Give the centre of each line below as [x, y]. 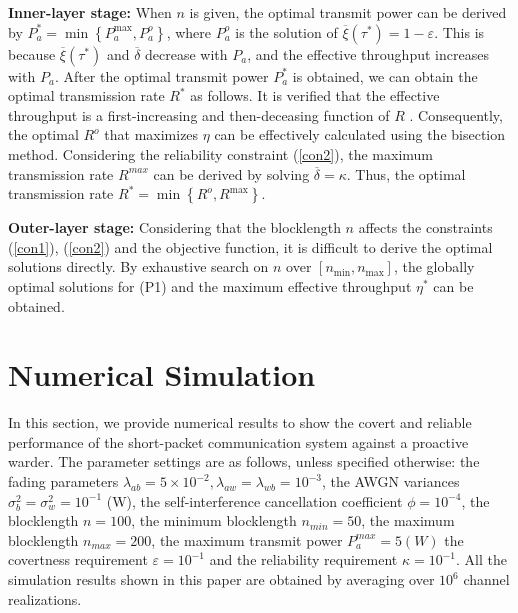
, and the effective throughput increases [368, 53]
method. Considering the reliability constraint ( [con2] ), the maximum [220, 153]
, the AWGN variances [390, 481]
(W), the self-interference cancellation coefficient [254, 500]
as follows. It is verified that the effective [315, 95]
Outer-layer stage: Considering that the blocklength [174, 227]
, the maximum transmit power [247, 539]
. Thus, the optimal [406, 173]
